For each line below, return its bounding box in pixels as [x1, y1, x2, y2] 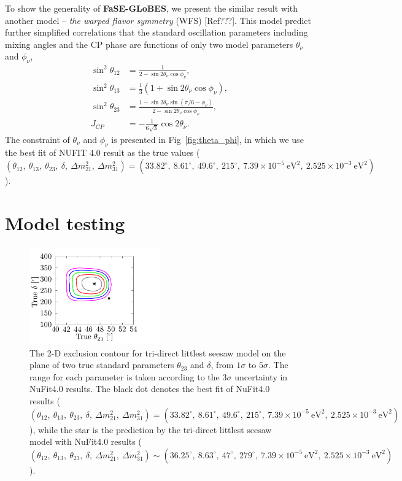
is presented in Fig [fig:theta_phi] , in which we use [111, 133, 304, 145]
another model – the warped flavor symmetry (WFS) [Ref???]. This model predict [5, 13, 312, 26]
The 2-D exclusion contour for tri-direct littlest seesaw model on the [29, 346, 286, 359]
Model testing [5, 210, 125, 236]
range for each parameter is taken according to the [29, 370, 220, 383]
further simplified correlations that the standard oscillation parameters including [5, 26, 308, 39]
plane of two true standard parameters [29, 358, 174, 371]
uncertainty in [234, 370, 288, 383]
